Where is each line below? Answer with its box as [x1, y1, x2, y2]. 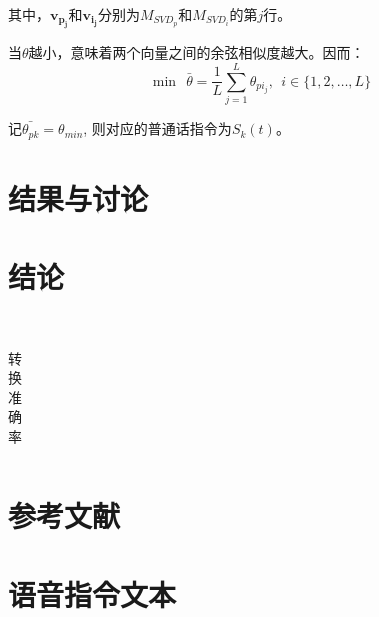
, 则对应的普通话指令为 [83, 118, 232, 139]
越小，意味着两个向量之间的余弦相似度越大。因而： [28, 42, 365, 63]
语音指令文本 [8, 573, 177, 614]
